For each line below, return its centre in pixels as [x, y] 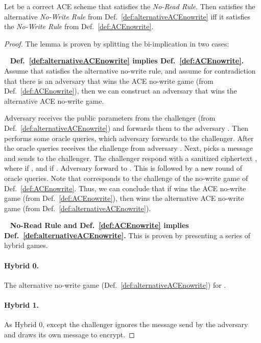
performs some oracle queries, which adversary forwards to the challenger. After [129, 138]
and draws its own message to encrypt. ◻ [69, 334]
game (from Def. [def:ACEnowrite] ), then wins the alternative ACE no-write [124, 198]
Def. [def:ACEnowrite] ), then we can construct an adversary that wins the [121, 91]
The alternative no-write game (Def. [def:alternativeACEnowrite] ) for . [115, 284]
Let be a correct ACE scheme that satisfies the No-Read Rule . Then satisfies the [130, 6]
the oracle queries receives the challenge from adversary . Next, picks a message [128, 148]
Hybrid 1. [21, 305]
